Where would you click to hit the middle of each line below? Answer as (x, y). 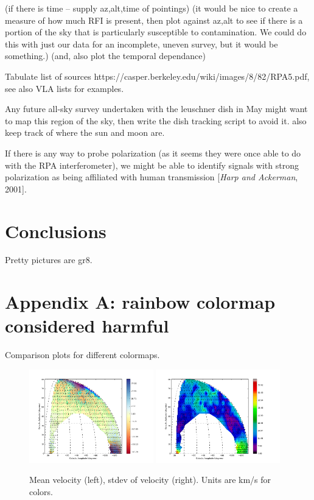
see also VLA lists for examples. (65, 88)
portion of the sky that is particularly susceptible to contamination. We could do (156, 32)
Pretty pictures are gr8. (49, 260)
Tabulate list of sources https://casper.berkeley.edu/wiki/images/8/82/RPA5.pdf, (157, 76)
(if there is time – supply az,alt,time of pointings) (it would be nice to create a (152, 8)
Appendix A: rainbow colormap (140, 302)
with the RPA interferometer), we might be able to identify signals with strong (152, 165)
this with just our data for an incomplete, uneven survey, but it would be (141, 44)
